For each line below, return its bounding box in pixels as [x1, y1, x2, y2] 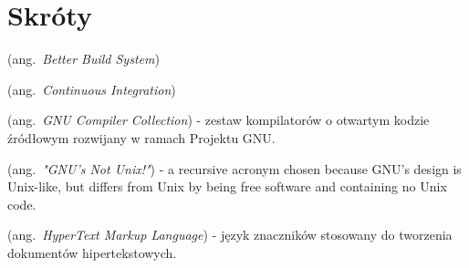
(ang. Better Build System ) [7, 49, 160, 68]
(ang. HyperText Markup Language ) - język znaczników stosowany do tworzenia [7, 225, 453, 244]
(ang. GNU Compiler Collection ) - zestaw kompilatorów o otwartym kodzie [7, 110, 430, 129]
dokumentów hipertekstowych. [7, 242, 177, 262]
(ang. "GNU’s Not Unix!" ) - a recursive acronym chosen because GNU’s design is [7, 159, 462, 178]
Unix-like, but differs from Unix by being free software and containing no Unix [7, 177, 447, 196]
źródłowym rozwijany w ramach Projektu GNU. [7, 128, 276, 147]
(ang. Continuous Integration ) [7, 79, 176, 98]
